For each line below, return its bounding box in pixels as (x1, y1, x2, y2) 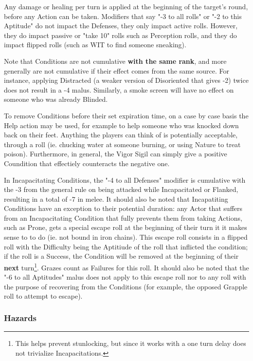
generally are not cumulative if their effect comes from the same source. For (4, 65, 229, 76)
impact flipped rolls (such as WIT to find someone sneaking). (4, 39, 186, 50)
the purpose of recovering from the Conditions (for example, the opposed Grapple (4, 281, 248, 291)
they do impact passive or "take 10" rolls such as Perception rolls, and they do (4, 30, 237, 40)
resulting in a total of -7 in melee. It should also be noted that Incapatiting (4, 193, 228, 204)
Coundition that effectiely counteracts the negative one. (4, 158, 170, 168)
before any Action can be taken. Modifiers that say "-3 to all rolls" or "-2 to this (4, 11, 242, 21)
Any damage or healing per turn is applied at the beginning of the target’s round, (4, 1, 248, 11)
